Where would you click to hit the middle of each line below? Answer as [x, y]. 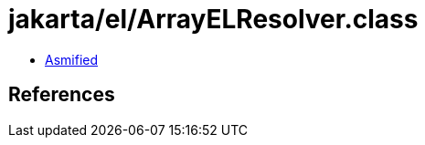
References [62, 95]
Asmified [72, 59]
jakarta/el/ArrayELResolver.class [213, 19]
